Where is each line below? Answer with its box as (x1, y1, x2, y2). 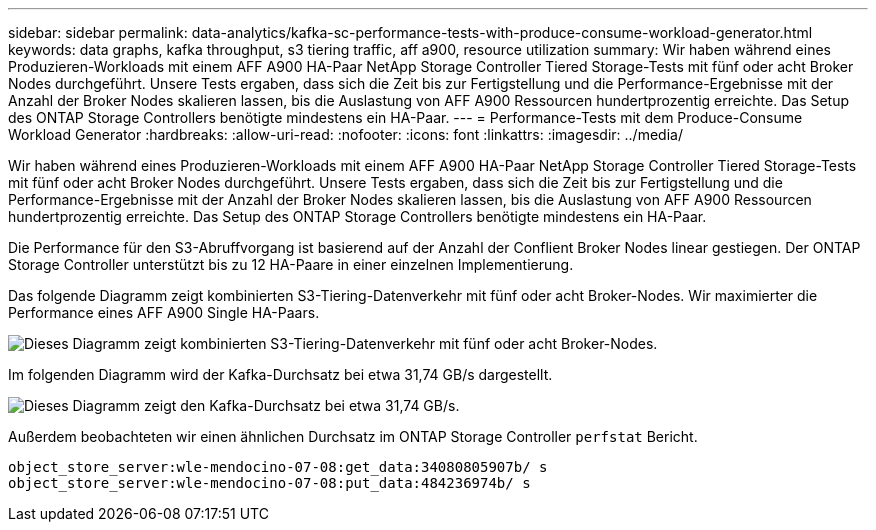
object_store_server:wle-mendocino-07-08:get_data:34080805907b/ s (8, 459, 548, 475)
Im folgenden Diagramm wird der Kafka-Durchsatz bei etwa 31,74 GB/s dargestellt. (8, 366, 553, 383)
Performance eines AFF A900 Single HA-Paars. (8, 304, 320, 321)
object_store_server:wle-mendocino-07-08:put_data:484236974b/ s (8, 475, 531, 491)
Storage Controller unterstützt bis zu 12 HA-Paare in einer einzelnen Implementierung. (8, 256, 574, 273)
